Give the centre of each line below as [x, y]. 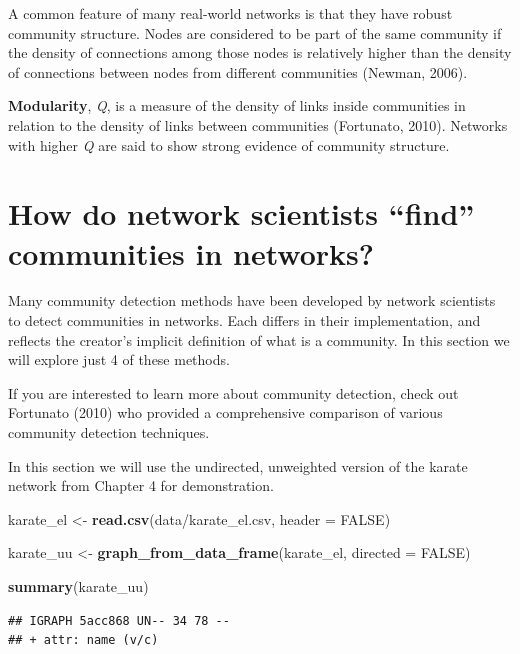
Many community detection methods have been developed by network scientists [252, 300]
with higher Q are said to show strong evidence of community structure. [229, 144]
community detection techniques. [109, 432]
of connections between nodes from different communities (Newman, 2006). [238, 71]
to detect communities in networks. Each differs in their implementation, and [244, 320]
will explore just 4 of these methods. [119, 359]
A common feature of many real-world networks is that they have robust [230, 13]
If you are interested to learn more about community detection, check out [233, 392]
